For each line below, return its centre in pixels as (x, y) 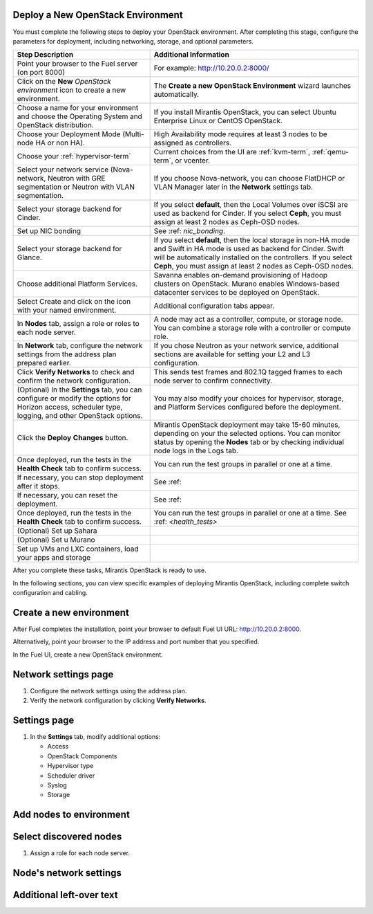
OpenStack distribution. (55, 125)
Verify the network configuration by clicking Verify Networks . (118, 701)
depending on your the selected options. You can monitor (247, 434)
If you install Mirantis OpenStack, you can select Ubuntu (245, 112)
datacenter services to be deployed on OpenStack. (237, 293)
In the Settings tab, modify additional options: (95, 736)
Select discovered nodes (67, 837)
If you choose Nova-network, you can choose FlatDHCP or (249, 179)
